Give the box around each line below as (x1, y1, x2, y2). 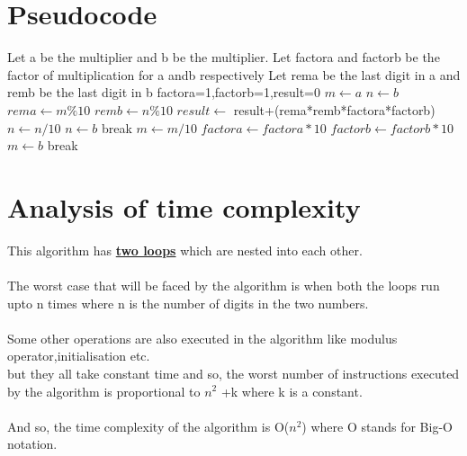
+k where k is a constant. (220, 381, 363, 400)
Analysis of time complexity (7, 188, 361, 225)
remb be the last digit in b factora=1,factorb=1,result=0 (7, 83, 321, 102)
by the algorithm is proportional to (7, 381, 201, 400)
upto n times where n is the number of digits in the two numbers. (7, 293, 369, 312)
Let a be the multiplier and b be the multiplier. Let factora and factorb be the (7, 48, 440, 67)
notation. (7, 434, 58, 453)
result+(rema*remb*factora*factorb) (233, 100, 436, 119)
